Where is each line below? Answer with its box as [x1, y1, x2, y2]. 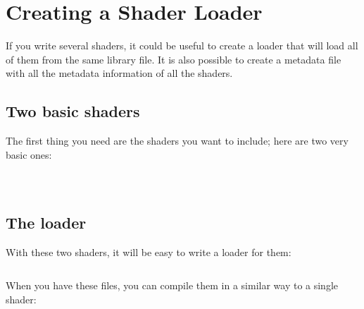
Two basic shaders [6, 100, 140, 122]
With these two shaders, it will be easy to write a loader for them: [6, 244, 291, 259]
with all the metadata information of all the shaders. [6, 66, 233, 80]
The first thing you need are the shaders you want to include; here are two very [6, 133, 349, 148]
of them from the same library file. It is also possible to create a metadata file [6, 51, 341, 66]
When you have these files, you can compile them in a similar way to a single [6, 278, 339, 293]
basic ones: [6, 147, 52, 162]
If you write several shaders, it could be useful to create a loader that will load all [6, 38, 358, 53]
